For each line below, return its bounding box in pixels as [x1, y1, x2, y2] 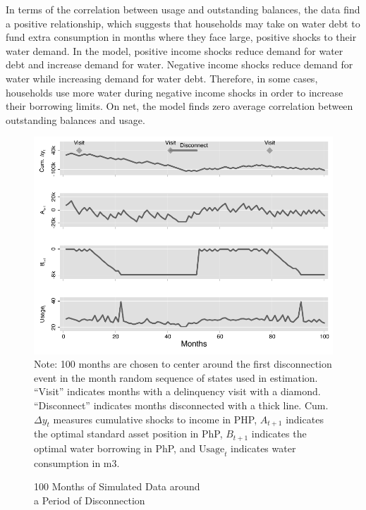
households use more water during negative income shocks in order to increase [6, 85, 343, 99]
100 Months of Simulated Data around [34, 479, 200, 494]
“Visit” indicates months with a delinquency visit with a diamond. [34, 384, 321, 399]
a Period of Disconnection [34, 492, 145, 507]
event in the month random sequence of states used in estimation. [34, 370, 318, 385]
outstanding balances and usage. [6, 112, 145, 127]
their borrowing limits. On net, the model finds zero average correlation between [6, 99, 353, 113]
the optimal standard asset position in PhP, [34, 426, 223, 441]
